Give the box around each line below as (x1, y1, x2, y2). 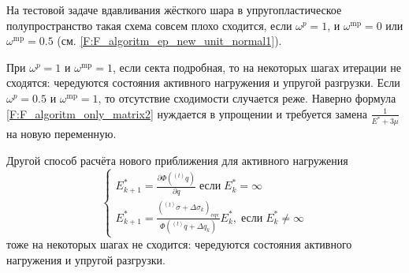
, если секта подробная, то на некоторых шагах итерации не (112, 58, 401, 75)
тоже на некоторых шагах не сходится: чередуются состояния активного (6, 236, 352, 252)
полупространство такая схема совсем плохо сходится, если (6, 17, 292, 33)
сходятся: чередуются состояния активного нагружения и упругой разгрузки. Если (6, 74, 400, 91)
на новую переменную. (6, 125, 117, 142)
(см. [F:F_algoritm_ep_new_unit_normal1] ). (57, 32, 282, 49)
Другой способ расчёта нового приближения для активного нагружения (6, 152, 348, 169)
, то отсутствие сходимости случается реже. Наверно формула (98, 89, 396, 106)
